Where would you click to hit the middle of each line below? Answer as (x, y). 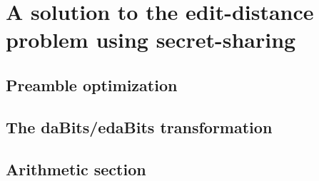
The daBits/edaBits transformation (139, 126)
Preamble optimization (92, 84)
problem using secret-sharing (151, 40)
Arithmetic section (76, 169)
